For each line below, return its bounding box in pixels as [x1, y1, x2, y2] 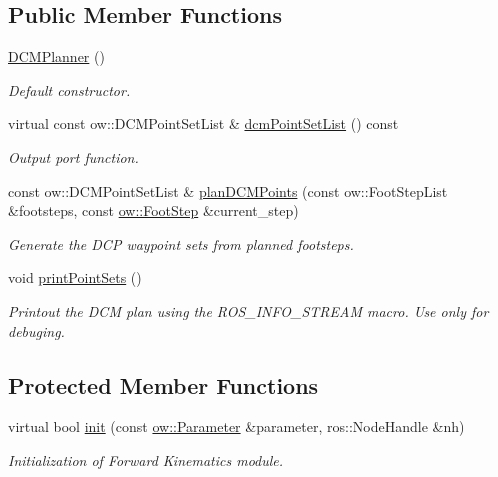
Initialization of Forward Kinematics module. [8, 449, 284, 470]
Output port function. [8, 146, 139, 167]
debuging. [8, 320, 65, 341]
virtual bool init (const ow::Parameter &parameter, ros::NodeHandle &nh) [8, 416, 465, 437]
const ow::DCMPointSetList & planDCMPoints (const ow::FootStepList [8, 180, 448, 201]
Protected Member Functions [8, 369, 319, 400]
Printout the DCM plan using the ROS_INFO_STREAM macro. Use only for [8, 300, 489, 321]
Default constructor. [8, 79, 131, 100]
